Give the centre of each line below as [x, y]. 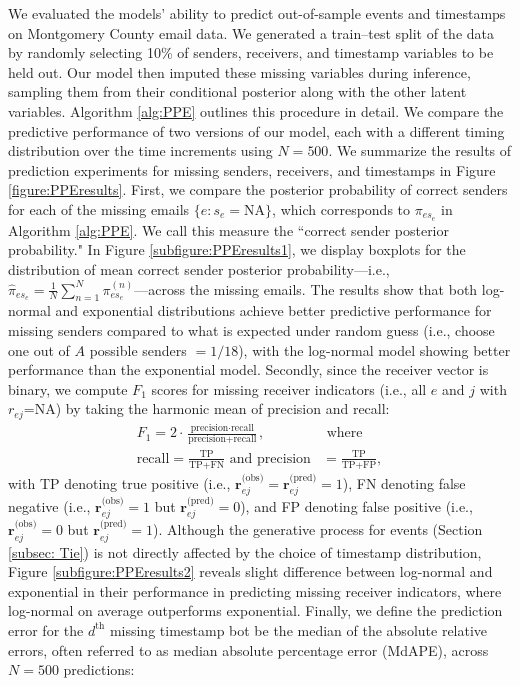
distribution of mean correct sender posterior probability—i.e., [199, 268]
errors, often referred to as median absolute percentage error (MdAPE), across [248, 649]
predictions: [99, 669]
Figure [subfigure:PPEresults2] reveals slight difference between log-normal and [250, 571]
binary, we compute [68, 388]
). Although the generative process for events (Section [318, 529]
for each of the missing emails [99, 208]
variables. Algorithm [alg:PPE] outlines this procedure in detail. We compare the [256, 110]
